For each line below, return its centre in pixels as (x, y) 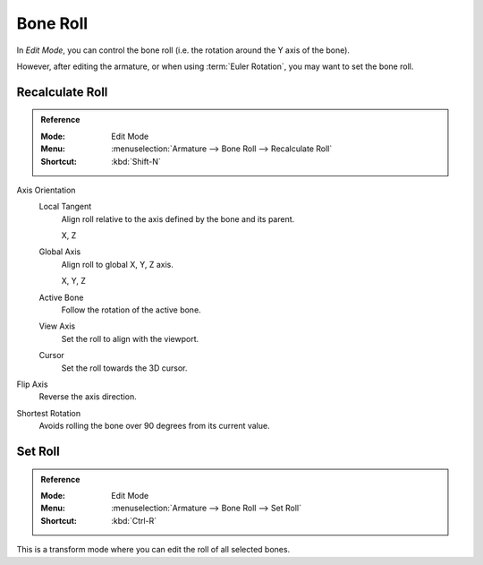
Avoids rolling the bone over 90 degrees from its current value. (154, 426)
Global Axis (60, 252)
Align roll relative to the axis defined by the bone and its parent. (178, 218)
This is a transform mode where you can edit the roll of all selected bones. (153, 550)
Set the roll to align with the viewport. (130, 338)
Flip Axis (32, 384)
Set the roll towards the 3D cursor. (124, 368)
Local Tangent (65, 207)
